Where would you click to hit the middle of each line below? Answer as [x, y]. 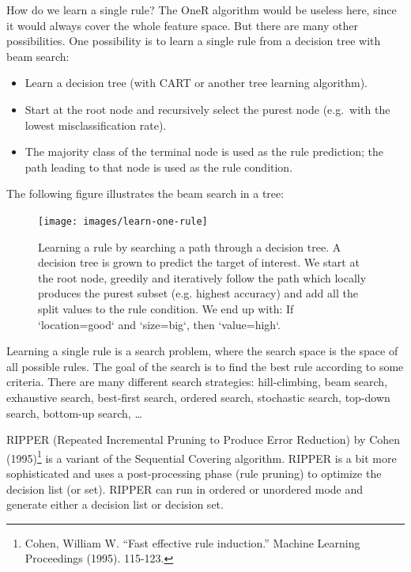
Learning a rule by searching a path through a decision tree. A [190, 246]
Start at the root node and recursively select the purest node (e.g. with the [207, 109]
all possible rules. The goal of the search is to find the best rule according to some [205, 366]
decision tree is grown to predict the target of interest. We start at [199, 262]
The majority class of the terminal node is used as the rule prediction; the [204, 152]
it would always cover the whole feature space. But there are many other [182, 25]
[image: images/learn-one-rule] [123, 221]
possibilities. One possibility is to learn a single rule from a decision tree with [194, 41]
